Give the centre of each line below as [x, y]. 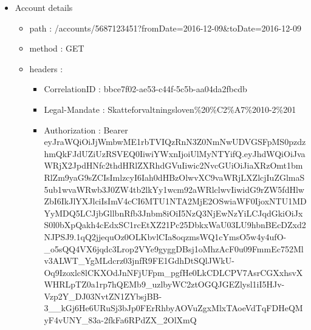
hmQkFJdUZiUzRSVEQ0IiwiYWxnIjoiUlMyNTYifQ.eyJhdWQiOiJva [175, 153]
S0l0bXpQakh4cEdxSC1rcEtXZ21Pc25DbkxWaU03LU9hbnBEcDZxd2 [175, 225]
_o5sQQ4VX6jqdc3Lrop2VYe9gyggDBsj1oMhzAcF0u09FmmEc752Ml [174, 248]
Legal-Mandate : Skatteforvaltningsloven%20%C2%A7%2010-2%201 [170, 109]
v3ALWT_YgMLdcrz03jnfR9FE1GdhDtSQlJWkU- [139, 261]
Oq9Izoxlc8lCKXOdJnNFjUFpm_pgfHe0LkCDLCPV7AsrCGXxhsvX [173, 272]
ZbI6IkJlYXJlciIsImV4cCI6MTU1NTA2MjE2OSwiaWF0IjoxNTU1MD [175, 201]
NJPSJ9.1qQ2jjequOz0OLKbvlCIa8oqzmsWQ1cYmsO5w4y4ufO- [165, 236]
